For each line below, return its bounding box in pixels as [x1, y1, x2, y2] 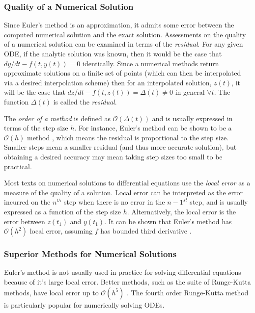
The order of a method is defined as [4, 113, 111, 123]
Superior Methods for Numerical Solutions [4, 248, 177, 260]
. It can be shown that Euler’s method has [104, 216, 232, 226]
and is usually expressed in [152, 113, 233, 123]
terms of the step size [4, 123, 68, 133]
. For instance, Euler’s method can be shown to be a [74, 123, 232, 133]
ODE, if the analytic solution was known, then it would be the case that [4, 49, 222, 58]
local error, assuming [29, 226, 93, 236]
